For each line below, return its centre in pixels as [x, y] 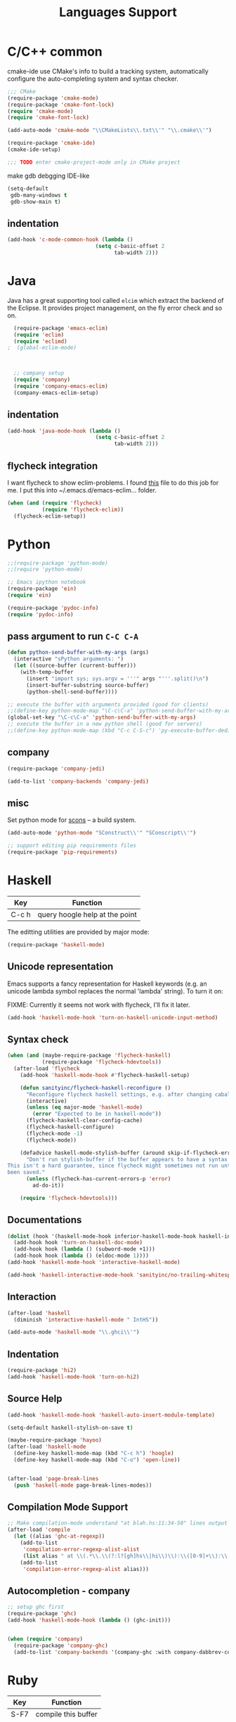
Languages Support [118, 12]
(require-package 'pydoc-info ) [53, 608]
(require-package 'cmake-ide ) [52, 143]
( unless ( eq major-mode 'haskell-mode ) [84, 1107]
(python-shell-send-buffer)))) [72, 692]
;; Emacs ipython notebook [47, 582]
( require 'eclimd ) [41, 341]
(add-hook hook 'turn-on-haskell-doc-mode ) [78, 1243]
